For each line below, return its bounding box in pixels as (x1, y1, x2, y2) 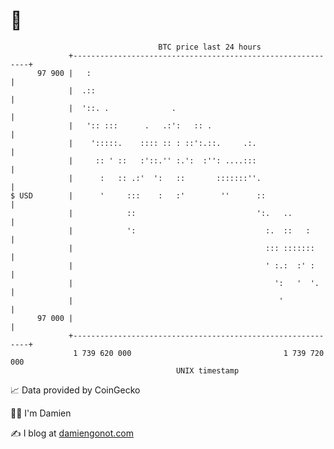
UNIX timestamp (175, 365, 240, 376)
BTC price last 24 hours (158, 42, 262, 52)
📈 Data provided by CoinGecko (10, 384, 141, 396)
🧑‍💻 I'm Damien (10, 407, 72, 419)
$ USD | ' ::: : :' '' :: (10, 190, 267, 201)
